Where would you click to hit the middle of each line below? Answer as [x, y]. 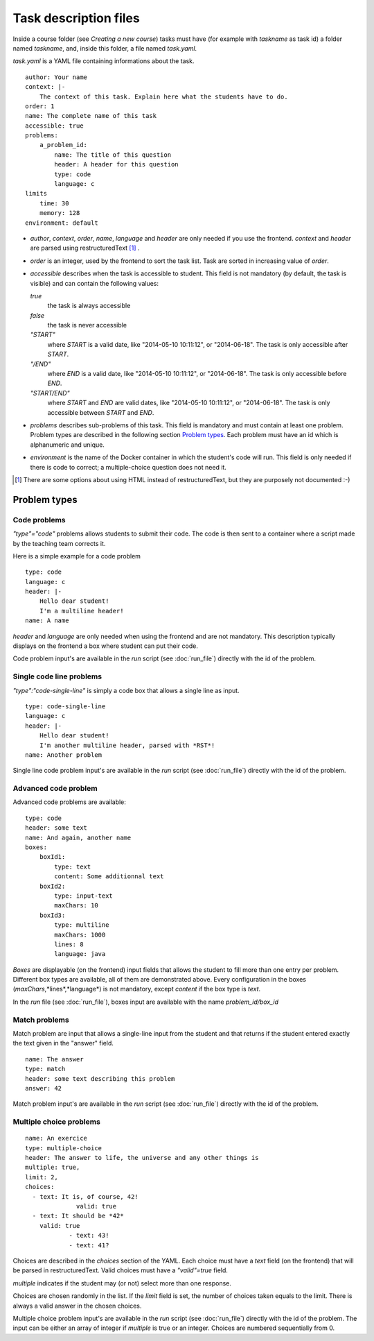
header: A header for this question [117, 164]
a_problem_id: [63, 145]
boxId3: [52, 915]
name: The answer [54, 1059]
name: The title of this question [113, 155]
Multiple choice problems [56, 1122]
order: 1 [40, 106]
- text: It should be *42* [78, 1216]
